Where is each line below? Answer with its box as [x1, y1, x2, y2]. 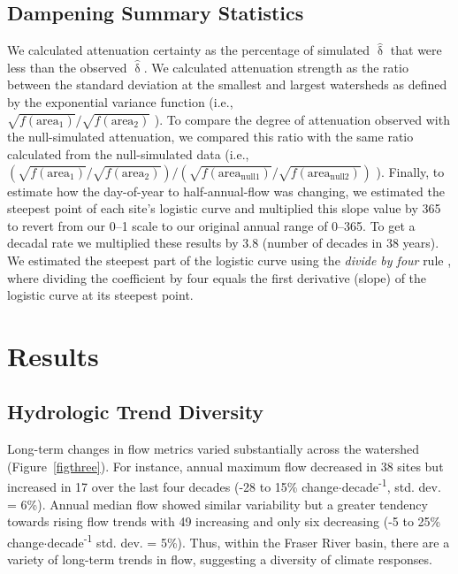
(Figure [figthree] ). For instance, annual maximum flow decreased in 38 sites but [7, 456, 444, 475]
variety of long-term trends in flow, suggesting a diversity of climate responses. [7, 550, 432, 569]
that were [390, 41, 442, 59]
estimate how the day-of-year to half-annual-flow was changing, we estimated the [7, 181, 445, 200]
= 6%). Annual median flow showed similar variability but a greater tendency [7, 494, 428, 513]
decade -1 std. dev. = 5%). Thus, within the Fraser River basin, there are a [47, 530, 450, 551]
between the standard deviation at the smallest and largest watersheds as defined [7, 75, 447, 94]
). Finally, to [376, 162, 445, 180]
